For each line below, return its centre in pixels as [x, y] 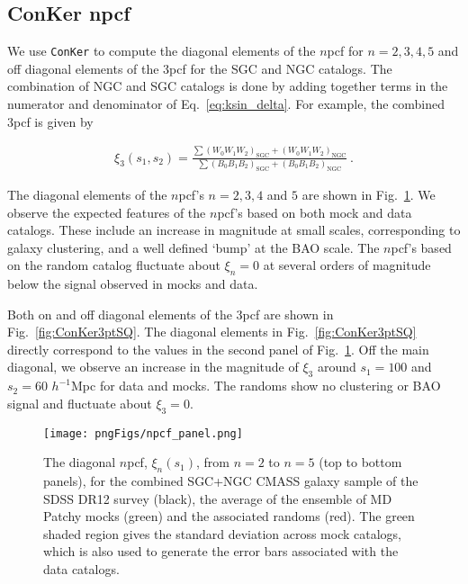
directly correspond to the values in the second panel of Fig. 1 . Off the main [218, 349]
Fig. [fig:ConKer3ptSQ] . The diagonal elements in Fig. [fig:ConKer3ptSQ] [212, 332]
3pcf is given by [50, 121]
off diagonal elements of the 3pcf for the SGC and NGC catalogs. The [200, 68]
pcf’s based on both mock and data [315, 212]
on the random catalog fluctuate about [114, 265]
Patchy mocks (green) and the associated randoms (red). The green [229, 516]
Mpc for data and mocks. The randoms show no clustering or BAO [256, 386]
